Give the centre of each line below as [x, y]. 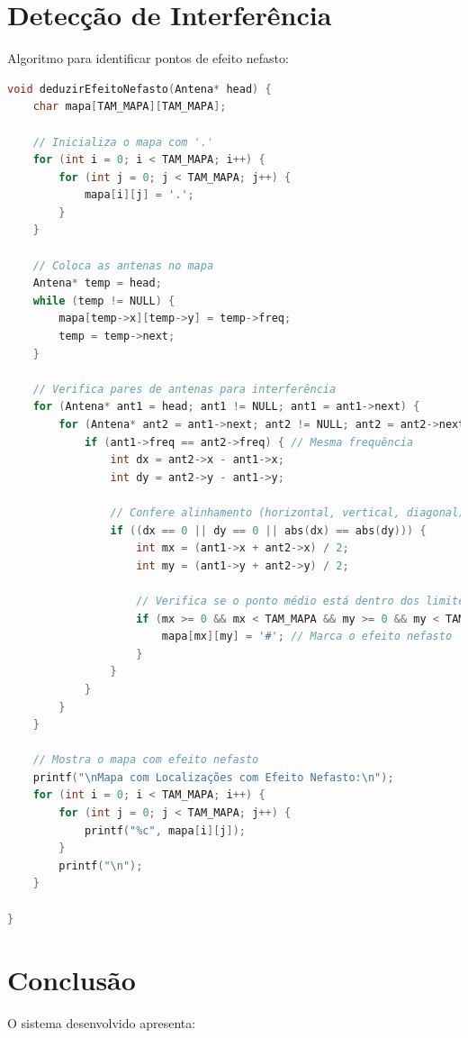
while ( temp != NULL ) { [104, 300]
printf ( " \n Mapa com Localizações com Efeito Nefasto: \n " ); [213, 777]
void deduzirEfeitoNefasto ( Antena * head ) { [139, 89]
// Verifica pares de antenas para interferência [184, 389]
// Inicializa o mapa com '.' [123, 142]
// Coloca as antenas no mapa [123, 265]
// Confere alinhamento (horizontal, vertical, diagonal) [288, 512]
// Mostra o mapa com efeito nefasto [146, 760]
